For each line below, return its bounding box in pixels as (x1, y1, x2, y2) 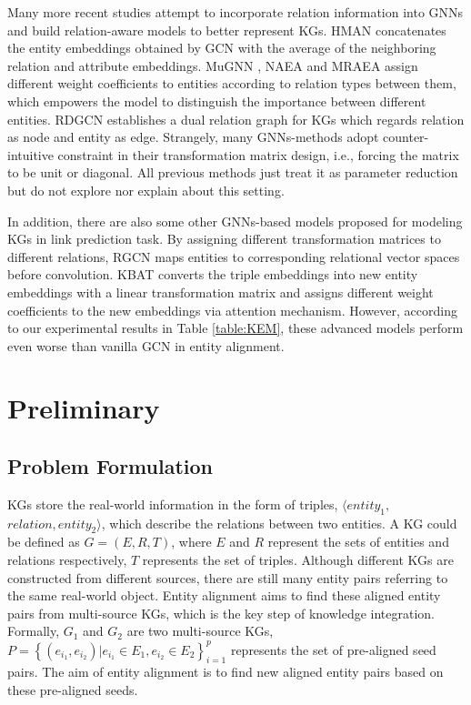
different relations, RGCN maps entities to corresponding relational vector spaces (7, 247, 460, 266)
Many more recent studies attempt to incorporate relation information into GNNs (7, 3, 464, 21)
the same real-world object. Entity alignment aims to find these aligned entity (7, 586, 441, 605)
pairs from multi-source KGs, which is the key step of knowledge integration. (7, 603, 436, 622)
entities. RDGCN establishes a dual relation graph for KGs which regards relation (7, 109, 465, 128)
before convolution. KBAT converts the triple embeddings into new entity (7, 265, 418, 284)
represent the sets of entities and (267, 532, 449, 551)
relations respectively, (7, 550, 127, 569)
